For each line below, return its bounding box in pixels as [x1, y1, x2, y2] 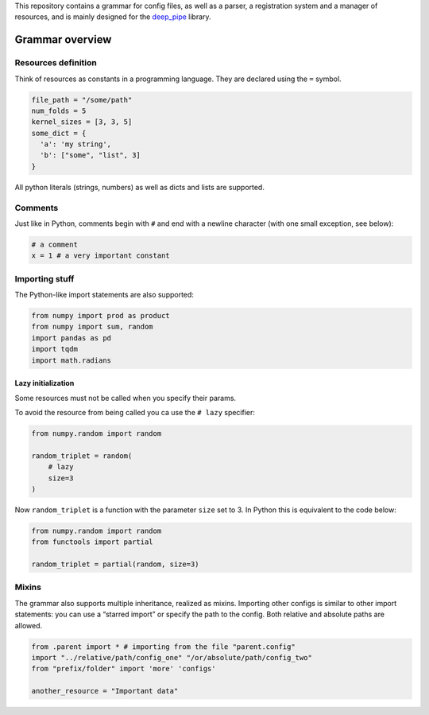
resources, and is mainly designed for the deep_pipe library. [14, 12, 211, 21]
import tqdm [31, 344, 79, 354]
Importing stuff [14, 273, 75, 284]
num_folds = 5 [31, 106, 87, 115]
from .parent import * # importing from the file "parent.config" [31, 642, 296, 651]
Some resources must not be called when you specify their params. [14, 393, 237, 402]
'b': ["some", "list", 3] [40, 151, 141, 160]
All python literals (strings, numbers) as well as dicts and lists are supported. [14, 182, 265, 192]
